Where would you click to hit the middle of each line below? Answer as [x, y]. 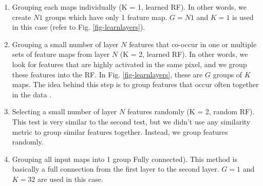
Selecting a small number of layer [64, 111]
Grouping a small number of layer [65, 44]
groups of [228, 74]
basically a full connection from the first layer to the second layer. [116, 169]
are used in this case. [70, 179]
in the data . [32, 94]
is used [243, 17]
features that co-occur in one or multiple [193, 44]
